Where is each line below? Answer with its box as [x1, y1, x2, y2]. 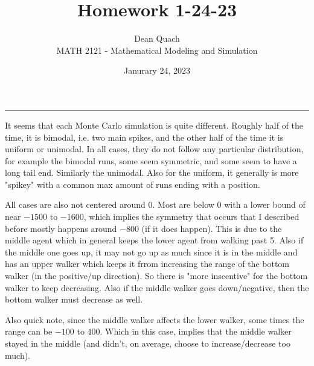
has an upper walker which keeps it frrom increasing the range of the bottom [5, 257, 290, 270]
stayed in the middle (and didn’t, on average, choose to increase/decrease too [5, 337, 290, 349]
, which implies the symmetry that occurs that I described [83, 210, 300, 223]
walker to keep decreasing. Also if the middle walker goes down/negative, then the [5, 281, 309, 294]
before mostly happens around [5, 222, 117, 234]
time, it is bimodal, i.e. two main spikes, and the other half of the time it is [5, 130, 284, 143]
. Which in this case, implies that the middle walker [100, 325, 292, 338]
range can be [5, 325, 53, 338]
